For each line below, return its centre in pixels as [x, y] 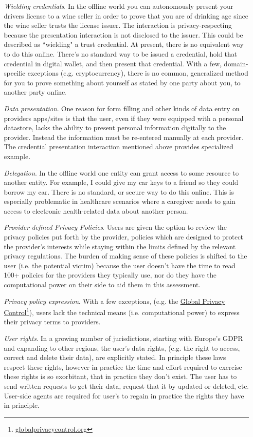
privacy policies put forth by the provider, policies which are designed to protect [124, 237]
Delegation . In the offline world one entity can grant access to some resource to [121, 172]
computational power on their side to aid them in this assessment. [102, 285]
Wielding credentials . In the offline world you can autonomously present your [119, 6]
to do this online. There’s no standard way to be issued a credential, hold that [121, 53]
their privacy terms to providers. [52, 322]
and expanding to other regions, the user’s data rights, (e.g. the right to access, [122, 348]
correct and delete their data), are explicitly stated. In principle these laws [115, 357]
